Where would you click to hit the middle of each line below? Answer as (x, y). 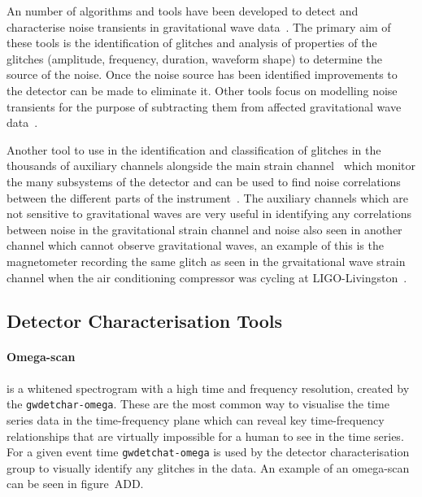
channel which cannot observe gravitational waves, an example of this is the (195, 245)
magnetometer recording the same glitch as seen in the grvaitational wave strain (206, 261)
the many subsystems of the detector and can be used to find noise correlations (204, 181)
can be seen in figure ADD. (75, 484)
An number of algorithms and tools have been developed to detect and (183, 11)
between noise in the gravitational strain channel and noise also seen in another (204, 229)
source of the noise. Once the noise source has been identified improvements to (202, 74)
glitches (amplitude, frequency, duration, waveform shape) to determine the (194, 58)
